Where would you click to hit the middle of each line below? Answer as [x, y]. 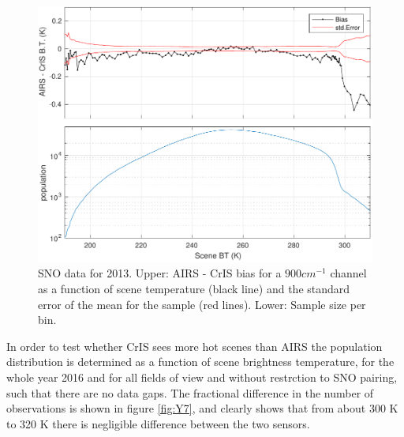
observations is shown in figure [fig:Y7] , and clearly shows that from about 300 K [202, 408]
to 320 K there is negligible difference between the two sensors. [158, 423]
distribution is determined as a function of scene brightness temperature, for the [200, 362]
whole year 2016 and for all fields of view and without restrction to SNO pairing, [202, 377]
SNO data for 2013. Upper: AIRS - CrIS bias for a [160, 273]
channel [348, 273]
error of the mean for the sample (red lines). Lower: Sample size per [202, 304]
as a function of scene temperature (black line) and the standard [194, 288]
